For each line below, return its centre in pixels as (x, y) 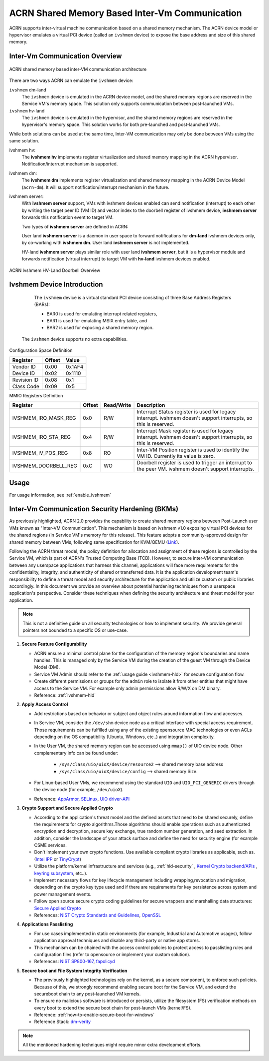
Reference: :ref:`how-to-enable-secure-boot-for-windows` (94, 1015)
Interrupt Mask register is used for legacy (185, 431)
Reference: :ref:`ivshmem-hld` (65, 695)
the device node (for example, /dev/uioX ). (79, 790)
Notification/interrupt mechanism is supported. (70, 164)
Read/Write (118, 405)
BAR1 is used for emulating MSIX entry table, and (97, 321)
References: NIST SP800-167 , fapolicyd (74, 962)
